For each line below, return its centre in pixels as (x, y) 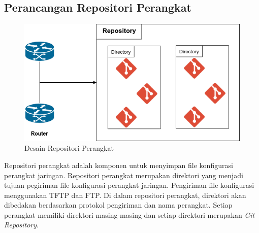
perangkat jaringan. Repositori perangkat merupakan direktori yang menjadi (124, 175)
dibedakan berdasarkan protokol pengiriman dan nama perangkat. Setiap (118, 205)
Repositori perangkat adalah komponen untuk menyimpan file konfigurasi (119, 165)
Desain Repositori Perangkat (69, 148)
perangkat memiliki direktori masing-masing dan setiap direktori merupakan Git (129, 214)
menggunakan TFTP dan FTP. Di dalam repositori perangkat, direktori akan (125, 195)
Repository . (21, 225)
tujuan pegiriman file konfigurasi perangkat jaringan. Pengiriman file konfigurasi (129, 185)
